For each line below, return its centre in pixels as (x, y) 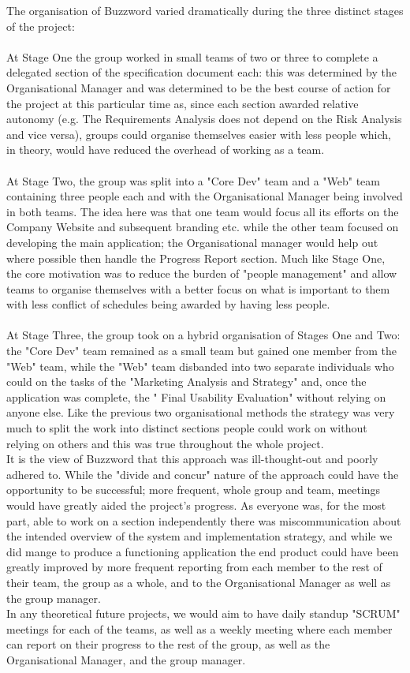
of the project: (41, 26)
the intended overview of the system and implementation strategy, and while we (199, 536)
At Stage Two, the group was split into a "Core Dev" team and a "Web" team (193, 180)
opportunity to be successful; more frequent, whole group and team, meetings (194, 490)
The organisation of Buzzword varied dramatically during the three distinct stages (205, 10)
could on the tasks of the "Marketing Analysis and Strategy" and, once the (186, 381)
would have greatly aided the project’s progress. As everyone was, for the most (196, 505)
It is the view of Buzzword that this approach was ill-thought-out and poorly (192, 459)
